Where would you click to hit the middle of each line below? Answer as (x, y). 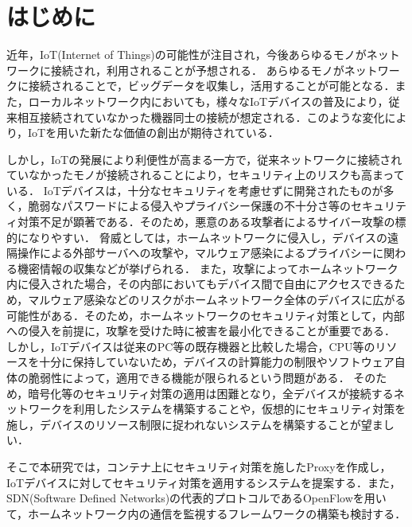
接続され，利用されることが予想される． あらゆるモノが (197, 70)
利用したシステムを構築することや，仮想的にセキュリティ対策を (239, 409)
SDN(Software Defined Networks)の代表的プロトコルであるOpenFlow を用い (196, 498)
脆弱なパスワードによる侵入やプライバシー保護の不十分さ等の (189, 206)
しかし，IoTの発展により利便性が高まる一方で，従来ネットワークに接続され (204, 159)
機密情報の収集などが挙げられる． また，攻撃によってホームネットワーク (208, 268)
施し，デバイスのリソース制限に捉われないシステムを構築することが (184, 424)
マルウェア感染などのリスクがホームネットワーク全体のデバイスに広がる (217, 300)
